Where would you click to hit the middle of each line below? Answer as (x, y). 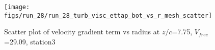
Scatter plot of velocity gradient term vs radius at (82, 32)
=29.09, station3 (30, 41)
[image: (17, 7)
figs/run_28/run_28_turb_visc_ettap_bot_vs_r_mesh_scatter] (108, 15)
